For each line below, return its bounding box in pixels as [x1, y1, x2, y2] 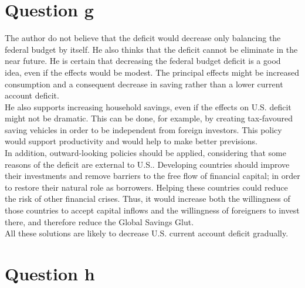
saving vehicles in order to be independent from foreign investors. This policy [5, 123, 282, 135]
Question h [5, 262, 95, 285]
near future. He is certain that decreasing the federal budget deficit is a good [5, 55, 281, 67]
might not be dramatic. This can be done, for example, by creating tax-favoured [5, 112, 293, 124]
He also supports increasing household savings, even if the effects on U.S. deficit [5, 100, 292, 113]
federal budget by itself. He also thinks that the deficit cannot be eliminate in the [5, 43, 298, 55]
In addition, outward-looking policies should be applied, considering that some [5, 147, 286, 159]
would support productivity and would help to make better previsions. [5, 135, 257, 147]
